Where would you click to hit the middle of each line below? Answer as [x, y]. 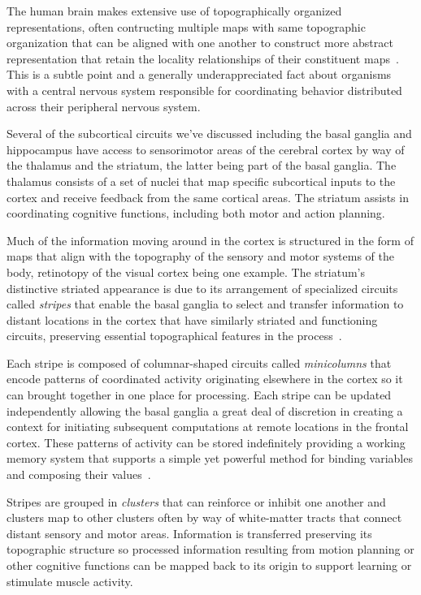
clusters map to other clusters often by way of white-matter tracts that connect [204, 517]
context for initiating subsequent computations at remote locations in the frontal [208, 427]
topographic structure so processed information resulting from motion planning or [210, 549]
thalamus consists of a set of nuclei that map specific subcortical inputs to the [201, 181]
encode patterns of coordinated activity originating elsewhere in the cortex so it [205, 379]
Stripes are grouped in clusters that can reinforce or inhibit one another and [196, 501]
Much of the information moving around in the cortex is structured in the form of [210, 240]
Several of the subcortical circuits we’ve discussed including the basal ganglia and [209, 134]
